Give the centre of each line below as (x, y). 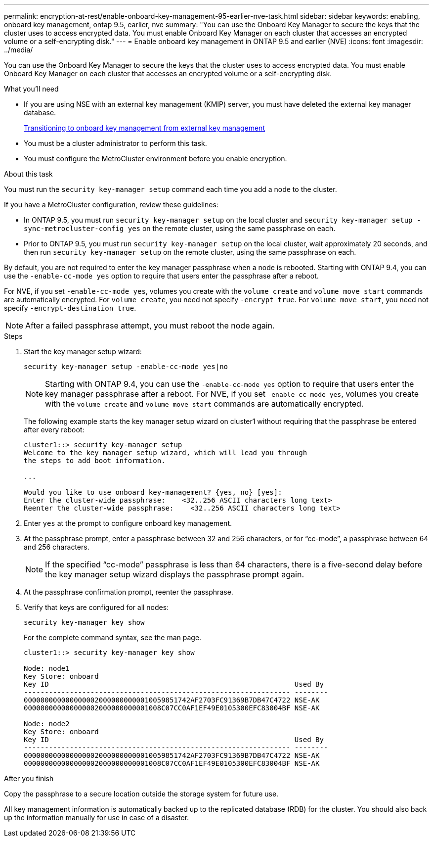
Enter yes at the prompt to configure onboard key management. (128, 523)
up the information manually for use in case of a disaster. (97, 818)
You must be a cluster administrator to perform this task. (115, 143)
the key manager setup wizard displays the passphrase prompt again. (175, 574)
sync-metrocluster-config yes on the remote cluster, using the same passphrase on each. (180, 228)
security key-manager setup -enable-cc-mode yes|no (126, 367)
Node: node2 (47, 724)
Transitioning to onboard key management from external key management (144, 128)
